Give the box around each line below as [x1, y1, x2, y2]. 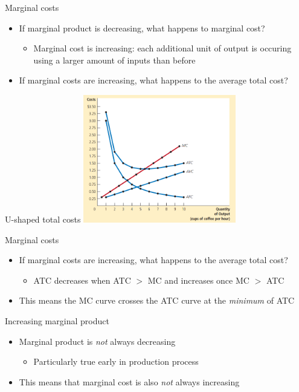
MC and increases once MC [147, 273, 249, 286]
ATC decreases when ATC [33, 273, 131, 286]
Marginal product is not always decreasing [19, 335, 176, 347]
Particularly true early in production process [33, 355, 199, 368]
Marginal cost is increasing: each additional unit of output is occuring [33, 42, 292, 54]
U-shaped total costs [5, 213, 81, 226]
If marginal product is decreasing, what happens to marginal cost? [19, 21, 265, 34]
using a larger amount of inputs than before [33, 53, 196, 66]
